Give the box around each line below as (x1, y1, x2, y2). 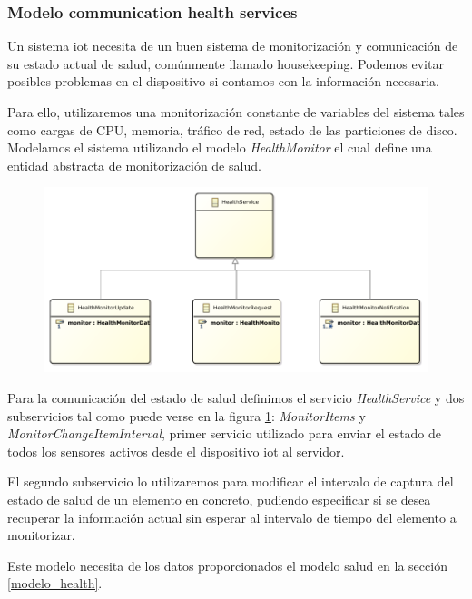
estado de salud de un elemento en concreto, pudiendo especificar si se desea (7, 490, 431, 509)
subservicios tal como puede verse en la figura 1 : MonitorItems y (7, 406, 366, 425)
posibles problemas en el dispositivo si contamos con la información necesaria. (7, 72, 439, 91)
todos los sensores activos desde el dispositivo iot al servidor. (7, 441, 345, 460)
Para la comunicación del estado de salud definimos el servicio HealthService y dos (7, 388, 465, 408)
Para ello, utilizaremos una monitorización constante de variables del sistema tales (7, 103, 465, 121)
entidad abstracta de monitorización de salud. (7, 155, 261, 174)
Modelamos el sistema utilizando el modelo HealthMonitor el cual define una (7, 138, 432, 157)
